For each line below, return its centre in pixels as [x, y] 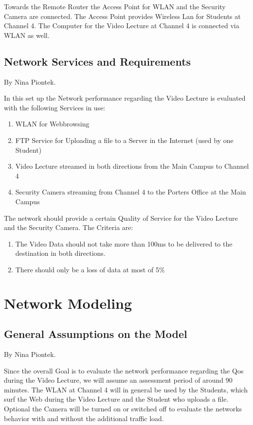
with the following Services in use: [55, 107]
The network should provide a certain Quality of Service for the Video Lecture [121, 218]
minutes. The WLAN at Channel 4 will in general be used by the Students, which [126, 389]
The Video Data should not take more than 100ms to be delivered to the [124, 243]
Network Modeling [68, 303]
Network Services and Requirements [98, 61]
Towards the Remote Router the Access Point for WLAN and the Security [115, 6]
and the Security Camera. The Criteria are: [69, 227]
